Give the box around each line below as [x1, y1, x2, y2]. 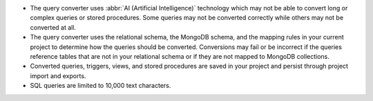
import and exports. [30, 71, 86, 80]
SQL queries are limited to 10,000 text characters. [30, 82, 171, 90]
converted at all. [30, 23, 76, 31]
